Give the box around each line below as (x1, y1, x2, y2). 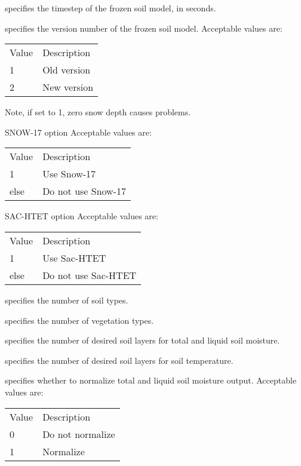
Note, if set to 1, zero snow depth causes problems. (5, 106, 191, 118)
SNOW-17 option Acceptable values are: (5, 125, 152, 138)
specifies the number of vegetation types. (5, 314, 154, 326)
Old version (42, 63, 91, 77)
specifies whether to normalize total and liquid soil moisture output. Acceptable (5, 374, 297, 387)
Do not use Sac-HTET (42, 268, 137, 282)
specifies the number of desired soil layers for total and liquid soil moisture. (5, 334, 280, 347)
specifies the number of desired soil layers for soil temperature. (5, 354, 234, 366)
